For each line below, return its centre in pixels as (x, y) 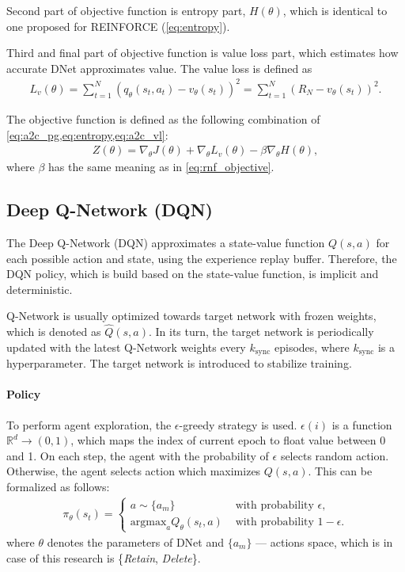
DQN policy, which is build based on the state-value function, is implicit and (193, 274)
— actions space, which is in (324, 541)
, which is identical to (335, 10)
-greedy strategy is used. (238, 424)
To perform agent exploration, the (89, 424)
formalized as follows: (58, 486)
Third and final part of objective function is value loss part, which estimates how (202, 53)
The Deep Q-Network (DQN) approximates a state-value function (166, 242)
